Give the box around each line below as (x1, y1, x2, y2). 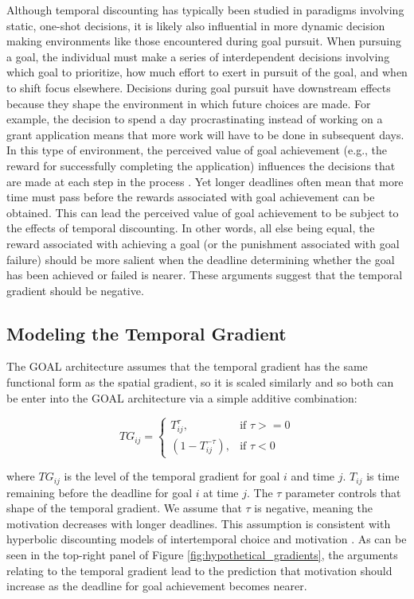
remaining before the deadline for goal (6, 484, 193, 500)
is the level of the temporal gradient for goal (64, 468, 280, 484)
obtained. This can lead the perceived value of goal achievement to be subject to (6, 204, 399, 220)
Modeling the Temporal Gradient (6, 321, 287, 345)
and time (291, 468, 335, 484)
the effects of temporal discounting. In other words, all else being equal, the (6, 220, 375, 236)
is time (366, 468, 400, 484)
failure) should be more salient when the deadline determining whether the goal (6, 251, 395, 267)
